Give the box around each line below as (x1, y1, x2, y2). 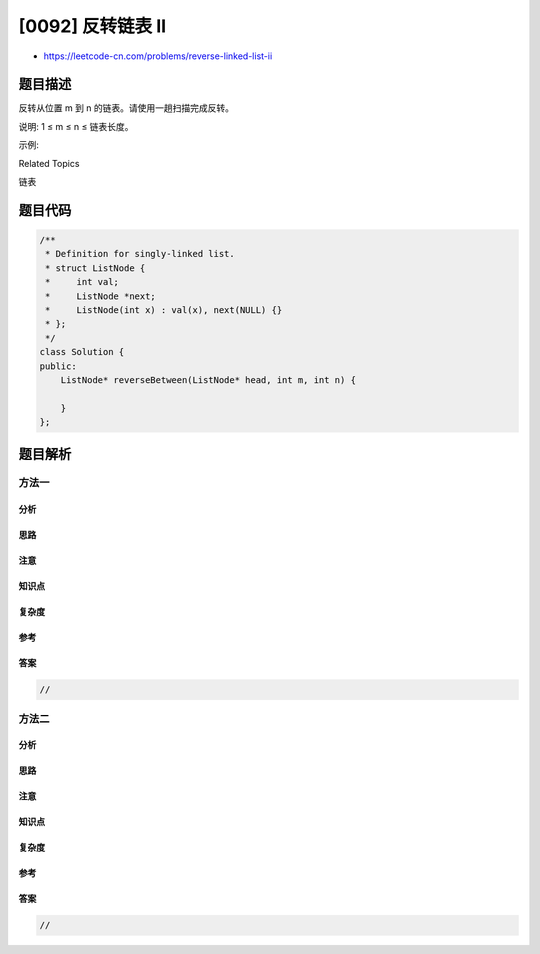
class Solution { (39, 346, 125, 358)
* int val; (45, 276, 120, 288)
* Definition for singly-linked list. (45, 248, 235, 260)
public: (39, 360, 77, 372)
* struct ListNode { (45, 262, 146, 274)
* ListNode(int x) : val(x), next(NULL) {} (45, 304, 283, 315)
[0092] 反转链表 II (18, 15, 167, 37)
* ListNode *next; (45, 290, 157, 302)
